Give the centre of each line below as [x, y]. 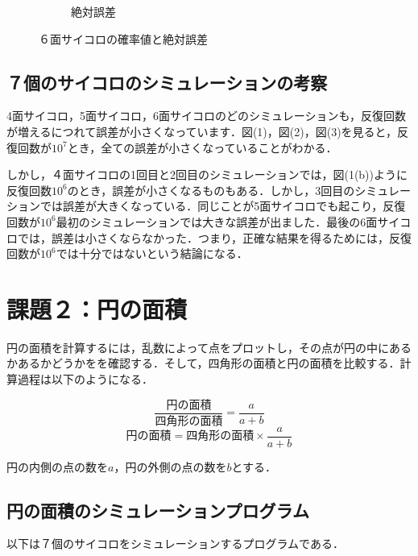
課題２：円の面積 [97, 308]
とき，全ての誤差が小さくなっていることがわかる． [202, 147]
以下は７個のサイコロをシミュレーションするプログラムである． [175, 544]
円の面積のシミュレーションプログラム [158, 510]
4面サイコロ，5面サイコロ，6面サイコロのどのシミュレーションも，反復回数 [206, 116]
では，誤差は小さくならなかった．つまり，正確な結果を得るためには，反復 [215, 237]
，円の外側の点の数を [170, 466]
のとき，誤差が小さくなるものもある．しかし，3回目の [211, 190]
